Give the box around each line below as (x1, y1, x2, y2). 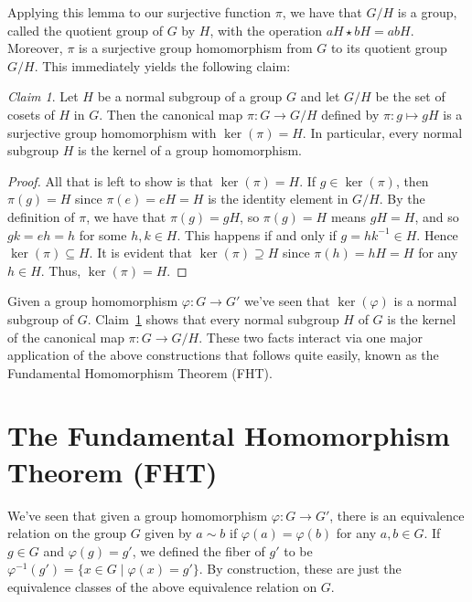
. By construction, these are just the (198, 559, 402, 578)
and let (300, 87, 340, 106)
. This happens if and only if (177, 225, 337, 244)
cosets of (7, 104, 55, 123)
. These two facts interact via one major (198, 327, 424, 346)
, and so (414, 206, 459, 226)
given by (145, 523, 192, 543)
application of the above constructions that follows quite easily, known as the (7, 345, 439, 364)
